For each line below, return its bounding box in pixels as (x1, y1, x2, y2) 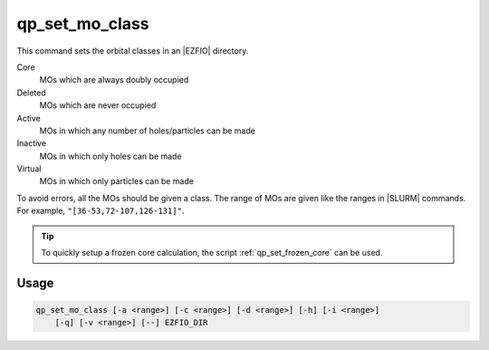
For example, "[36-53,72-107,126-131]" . (16, 205, 185, 217)
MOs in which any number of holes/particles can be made (39, 125, 255, 136)
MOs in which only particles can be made (39, 176, 195, 187)
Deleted (16, 87, 46, 98)
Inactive (16, 138, 47, 149)
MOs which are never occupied (39, 100, 157, 111)
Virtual (16, 163, 42, 174)
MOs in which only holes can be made (39, 151, 182, 161)
